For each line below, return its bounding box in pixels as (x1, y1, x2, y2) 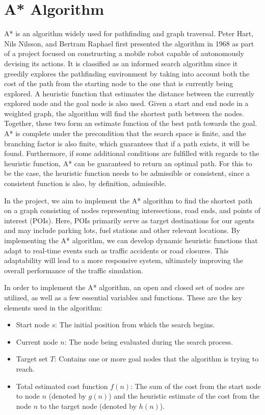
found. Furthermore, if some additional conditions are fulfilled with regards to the (4, 148, 259, 159)
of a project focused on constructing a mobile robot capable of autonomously (4, 48, 244, 59)
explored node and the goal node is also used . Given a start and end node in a (4, 98, 249, 109)
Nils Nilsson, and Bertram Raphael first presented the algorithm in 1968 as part (4, 38, 254, 48)
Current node (16, 336, 58, 347)
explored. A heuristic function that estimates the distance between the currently (4, 88, 255, 98)
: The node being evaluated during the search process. (64, 336, 233, 347)
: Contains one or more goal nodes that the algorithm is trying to (54, 353, 259, 364)
